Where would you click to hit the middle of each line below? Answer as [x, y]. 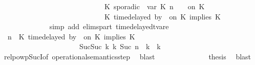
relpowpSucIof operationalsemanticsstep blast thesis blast [128, 56]
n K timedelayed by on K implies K [71, 36]
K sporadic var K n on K [154, 6]
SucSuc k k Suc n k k [120, 46]
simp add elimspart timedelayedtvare [109, 26]
